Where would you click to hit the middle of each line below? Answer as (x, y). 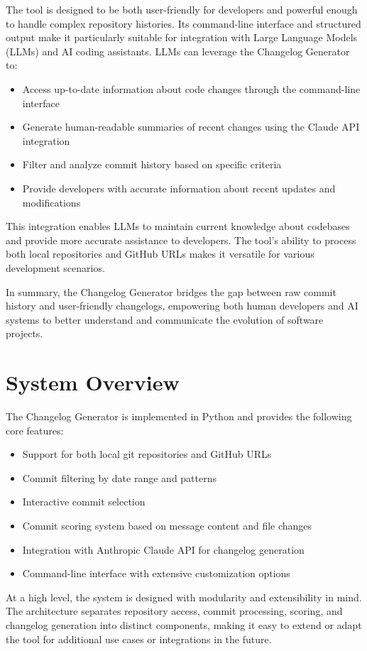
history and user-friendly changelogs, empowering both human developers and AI (182, 306)
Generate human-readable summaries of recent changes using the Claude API (191, 127)
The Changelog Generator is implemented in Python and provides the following (179, 416)
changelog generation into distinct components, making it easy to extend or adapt (184, 624)
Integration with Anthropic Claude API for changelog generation (163, 549)
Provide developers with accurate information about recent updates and (179, 188)
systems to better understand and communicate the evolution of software (165, 319)
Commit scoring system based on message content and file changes (167, 525)
